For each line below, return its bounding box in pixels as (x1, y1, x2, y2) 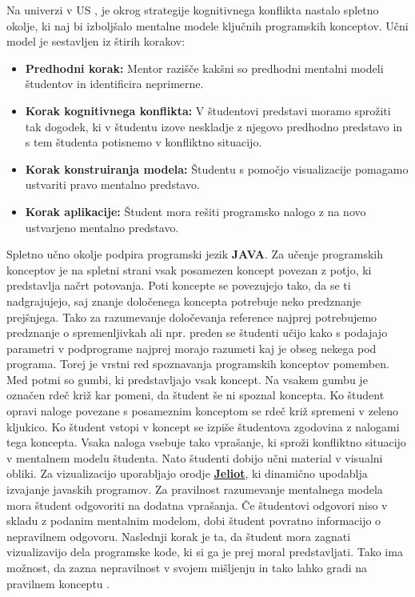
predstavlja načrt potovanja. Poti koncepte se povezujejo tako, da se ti (6, 277, 351, 294)
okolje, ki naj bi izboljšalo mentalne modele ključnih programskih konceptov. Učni (6, 17, 409, 34)
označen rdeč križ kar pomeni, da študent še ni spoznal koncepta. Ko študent (6, 387, 385, 403)
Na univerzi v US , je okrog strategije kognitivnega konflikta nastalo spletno (6, 2, 379, 18)
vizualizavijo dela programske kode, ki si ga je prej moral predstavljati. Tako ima (6, 543, 403, 560)
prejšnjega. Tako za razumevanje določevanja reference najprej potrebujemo (6, 308, 377, 325)
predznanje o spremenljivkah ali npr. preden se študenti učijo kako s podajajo (6, 324, 388, 341)
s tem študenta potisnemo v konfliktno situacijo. (25, 134, 262, 150)
